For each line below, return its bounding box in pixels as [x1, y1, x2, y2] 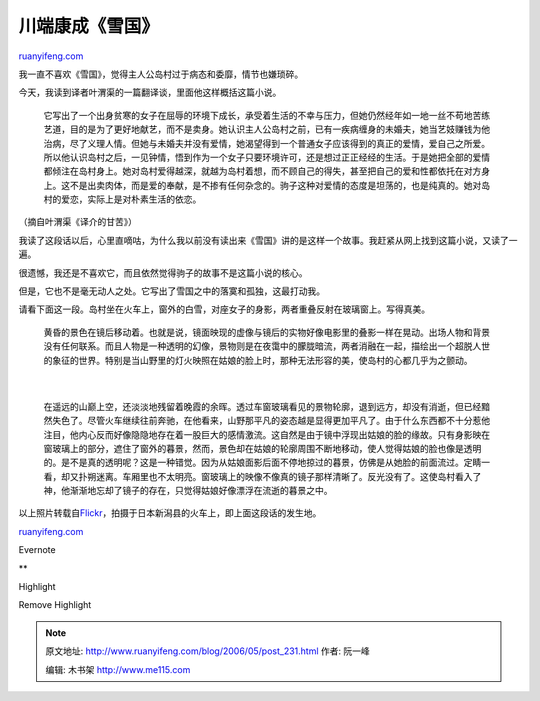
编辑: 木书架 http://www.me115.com [45, 663, 191, 675]
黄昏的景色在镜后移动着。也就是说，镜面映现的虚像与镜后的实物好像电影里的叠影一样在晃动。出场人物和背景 [43, 326, 490, 338]
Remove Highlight [18, 599, 92, 611]
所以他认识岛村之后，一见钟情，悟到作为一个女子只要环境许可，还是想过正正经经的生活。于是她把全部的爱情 [43, 151, 490, 163]
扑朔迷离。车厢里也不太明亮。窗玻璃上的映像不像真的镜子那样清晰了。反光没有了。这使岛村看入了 [78, 470, 482, 482]
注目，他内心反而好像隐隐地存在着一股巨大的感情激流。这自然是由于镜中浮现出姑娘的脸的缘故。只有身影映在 [43, 428, 490, 440]
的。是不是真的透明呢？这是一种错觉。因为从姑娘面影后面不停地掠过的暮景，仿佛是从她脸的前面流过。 [43, 456, 464, 469]
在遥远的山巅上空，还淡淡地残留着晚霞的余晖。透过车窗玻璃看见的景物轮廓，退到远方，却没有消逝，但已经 [43, 400, 482, 412]
